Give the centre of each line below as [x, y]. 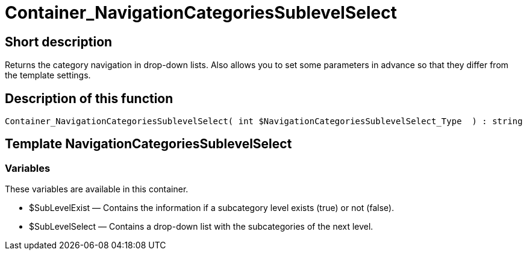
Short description [59, 42]
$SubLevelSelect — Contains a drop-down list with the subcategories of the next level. [201, 227]
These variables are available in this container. [97, 189]
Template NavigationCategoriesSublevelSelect [148, 144]
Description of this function [89, 98]
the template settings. [48, 75]
